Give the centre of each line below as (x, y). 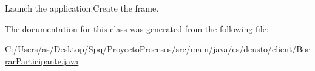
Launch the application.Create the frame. (82, 8)
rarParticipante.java (42, 60)
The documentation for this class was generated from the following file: (137, 28)
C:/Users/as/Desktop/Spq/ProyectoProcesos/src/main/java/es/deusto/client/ (151, 49)
